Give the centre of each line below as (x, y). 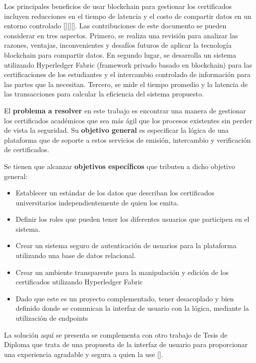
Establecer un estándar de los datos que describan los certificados (115, 193)
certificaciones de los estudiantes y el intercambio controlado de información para (127, 74)
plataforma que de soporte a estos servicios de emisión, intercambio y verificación (128, 139)
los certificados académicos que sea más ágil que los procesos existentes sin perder (128, 120)
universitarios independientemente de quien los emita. (97, 202)
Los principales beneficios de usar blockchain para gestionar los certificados (118, 6)
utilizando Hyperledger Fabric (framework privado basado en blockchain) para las (128, 64)
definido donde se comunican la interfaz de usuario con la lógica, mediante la (132, 308)
